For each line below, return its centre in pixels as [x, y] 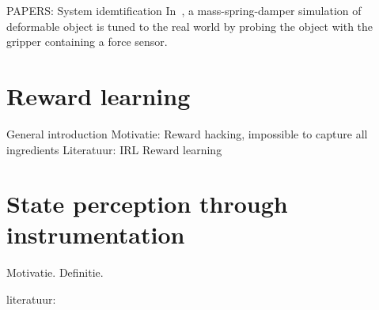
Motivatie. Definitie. [55, 272]
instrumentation [96, 234]
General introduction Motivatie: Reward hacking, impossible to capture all [187, 133]
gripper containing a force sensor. [87, 42]
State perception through [147, 204]
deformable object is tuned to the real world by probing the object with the [190, 26]
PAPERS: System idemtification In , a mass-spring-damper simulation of [184, 10]
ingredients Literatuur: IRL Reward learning [114, 149]
